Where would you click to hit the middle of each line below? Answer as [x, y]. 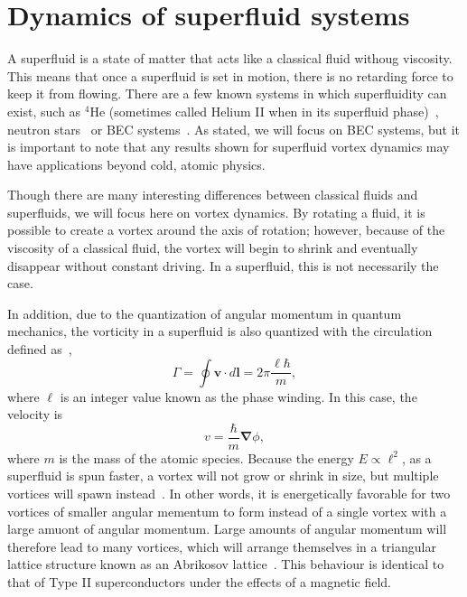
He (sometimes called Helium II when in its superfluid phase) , [264, 111]
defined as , [40, 349]
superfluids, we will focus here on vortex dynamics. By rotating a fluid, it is [216, 212]
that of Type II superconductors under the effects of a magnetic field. [199, 582]
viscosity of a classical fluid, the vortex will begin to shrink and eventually [213, 248]
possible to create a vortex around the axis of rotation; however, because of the [226, 230]
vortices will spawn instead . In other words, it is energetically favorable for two [229, 494]
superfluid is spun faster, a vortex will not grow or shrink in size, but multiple [223, 476]
